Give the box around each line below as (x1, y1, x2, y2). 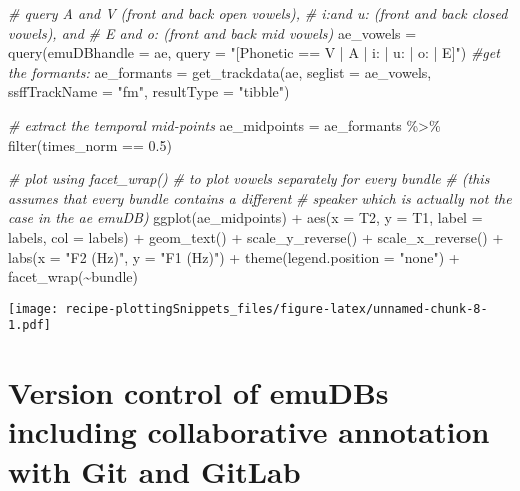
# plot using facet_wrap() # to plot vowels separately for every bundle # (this (8, 168, 490, 189)
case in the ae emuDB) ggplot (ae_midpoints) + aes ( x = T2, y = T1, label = (8, 207, 483, 228)
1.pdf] (8, 318, 51, 333)
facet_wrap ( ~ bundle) (8, 266, 138, 287)
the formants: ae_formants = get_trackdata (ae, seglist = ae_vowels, (8, 61, 432, 82)
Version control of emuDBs (8, 372, 389, 413)
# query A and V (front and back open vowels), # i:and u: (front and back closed (8, 3, 508, 23)
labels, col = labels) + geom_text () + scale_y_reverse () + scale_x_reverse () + (8, 226, 504, 247)
